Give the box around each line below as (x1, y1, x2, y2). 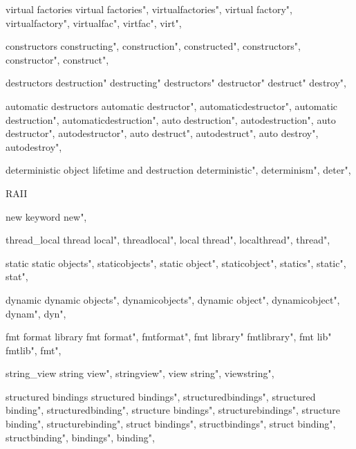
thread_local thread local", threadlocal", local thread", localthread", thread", (6, 232, 330, 247)
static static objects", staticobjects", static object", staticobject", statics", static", (6, 255, 346, 270)
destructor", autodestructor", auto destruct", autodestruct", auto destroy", (6, 126, 319, 140)
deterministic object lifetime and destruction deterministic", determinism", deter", (6, 163, 351, 177)
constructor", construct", (6, 52, 109, 66)
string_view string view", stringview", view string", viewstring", (6, 366, 274, 381)
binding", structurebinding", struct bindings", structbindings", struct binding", (6, 416, 336, 431)
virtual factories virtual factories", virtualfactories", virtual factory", (6, 2, 292, 16)
